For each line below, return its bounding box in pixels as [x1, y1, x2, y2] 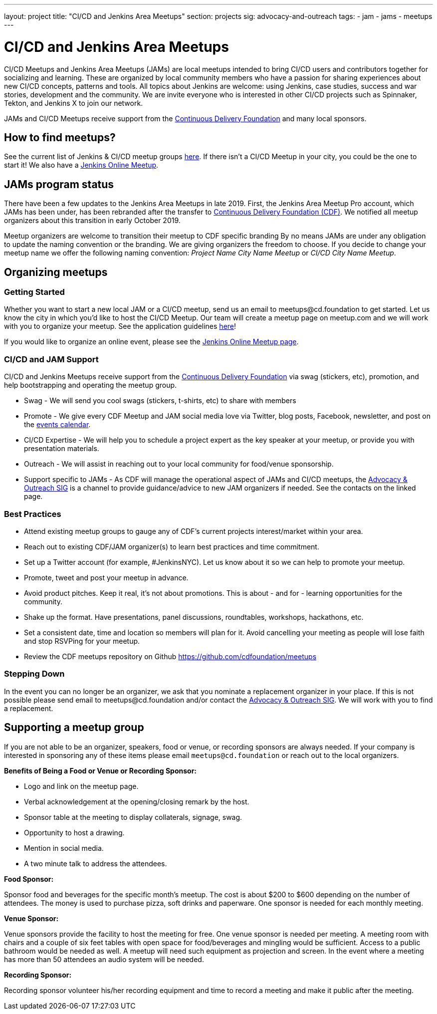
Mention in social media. [24, 843, 104, 852]
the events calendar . [24, 420, 91, 429]
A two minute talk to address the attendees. [24, 859, 167, 868]
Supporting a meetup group [4, 721, 144, 734]
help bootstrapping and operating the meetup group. [4, 381, 177, 390]
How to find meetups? [4, 131, 116, 144]
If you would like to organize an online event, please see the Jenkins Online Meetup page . [4, 337, 299, 346]
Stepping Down [4, 669, 65, 679]
